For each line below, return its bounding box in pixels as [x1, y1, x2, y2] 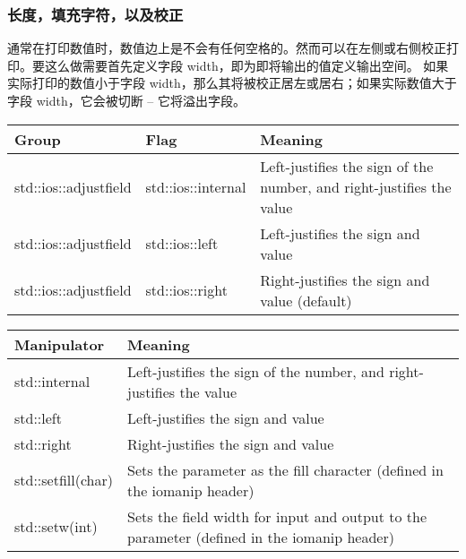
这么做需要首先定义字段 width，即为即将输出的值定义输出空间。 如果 [44, 56, 449, 74]
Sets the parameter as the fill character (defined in [127, 459, 444, 480]
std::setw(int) [14, 516, 98, 537]
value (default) [260, 289, 352, 311]
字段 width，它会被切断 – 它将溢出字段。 [7, 91, 246, 109]
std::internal [14, 371, 91, 392]
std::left [14, 407, 62, 428]
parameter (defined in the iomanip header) [127, 526, 394, 547]
